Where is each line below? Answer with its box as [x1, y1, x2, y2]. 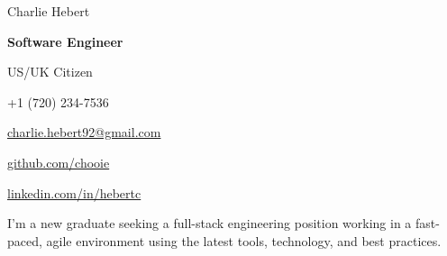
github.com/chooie [7, 152, 110, 171]
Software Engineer [7, 32, 123, 50]
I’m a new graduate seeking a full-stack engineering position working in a [7, 214, 412, 233]
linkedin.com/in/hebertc [7, 183, 141, 202]
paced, [7, 231, 42, 250]
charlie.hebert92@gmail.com [7, 123, 161, 142]
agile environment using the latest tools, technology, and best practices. [46, 231, 442, 250]
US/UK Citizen [7, 62, 93, 81]
